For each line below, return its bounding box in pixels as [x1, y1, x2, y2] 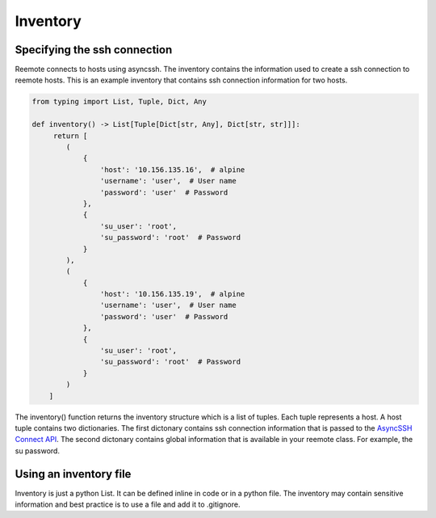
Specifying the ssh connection [15, 43, 173, 57]
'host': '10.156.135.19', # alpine [99, 289, 245, 299]
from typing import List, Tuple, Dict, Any [31, 97, 208, 107]
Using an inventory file [15, 467, 132, 481]
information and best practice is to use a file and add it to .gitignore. [15, 499, 241, 509]
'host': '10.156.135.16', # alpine [99, 165, 245, 174]
